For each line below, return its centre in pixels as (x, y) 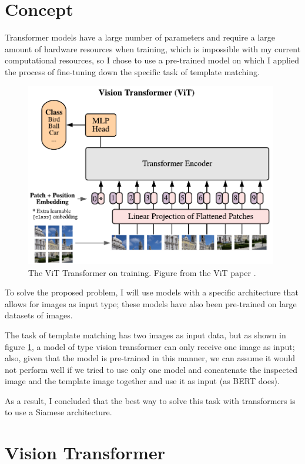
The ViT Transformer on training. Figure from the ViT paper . (142, 272)
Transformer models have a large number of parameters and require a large (140, 37)
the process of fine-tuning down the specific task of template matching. (132, 71)
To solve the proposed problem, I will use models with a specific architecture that (152, 292)
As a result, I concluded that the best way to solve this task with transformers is (150, 400)
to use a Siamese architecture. (58, 412)
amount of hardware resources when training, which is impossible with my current (153, 48)
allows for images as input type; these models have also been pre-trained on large (151, 303)
